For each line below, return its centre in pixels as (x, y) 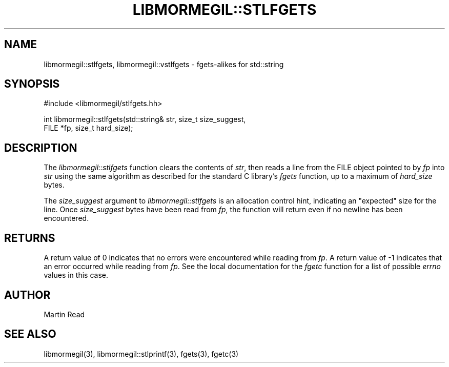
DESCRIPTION (41, 148)
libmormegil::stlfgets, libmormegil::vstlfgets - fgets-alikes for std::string (164, 64)
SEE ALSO (30, 334)
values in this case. (76, 275)
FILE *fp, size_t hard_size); (88, 128)
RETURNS (30, 238)
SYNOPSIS (32, 84)
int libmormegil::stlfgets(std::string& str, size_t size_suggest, (145, 119)
